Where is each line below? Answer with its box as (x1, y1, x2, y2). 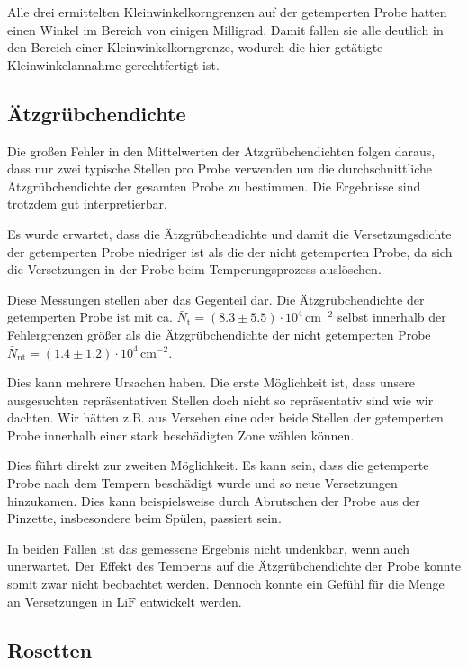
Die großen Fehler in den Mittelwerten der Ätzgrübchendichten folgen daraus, (7, 141, 436, 160)
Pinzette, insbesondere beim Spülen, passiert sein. (7, 509, 282, 528)
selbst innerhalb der (337, 307, 446, 326)
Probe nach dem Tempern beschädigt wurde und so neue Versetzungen (7, 474, 398, 493)
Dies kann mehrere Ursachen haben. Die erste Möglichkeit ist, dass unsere (7, 373, 415, 392)
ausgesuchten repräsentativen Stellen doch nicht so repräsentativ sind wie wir (7, 390, 434, 409)
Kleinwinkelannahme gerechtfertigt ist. (7, 55, 220, 74)
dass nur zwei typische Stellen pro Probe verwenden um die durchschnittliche (7, 159, 433, 178)
